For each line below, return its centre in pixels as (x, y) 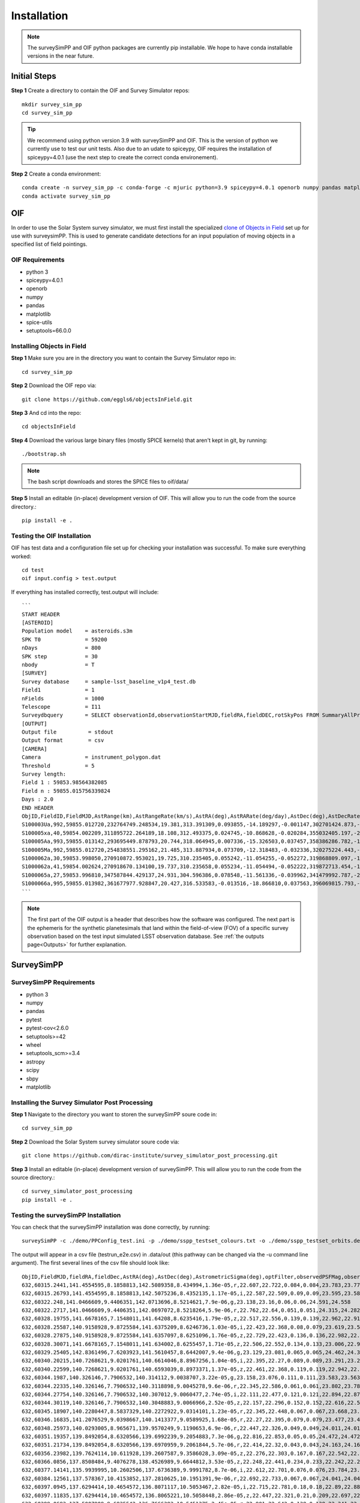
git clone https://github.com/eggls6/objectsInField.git (107, 399)
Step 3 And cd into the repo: (46, 413)
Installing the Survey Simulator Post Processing (82, 1102)
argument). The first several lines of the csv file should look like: (90, 1263)
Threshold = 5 (58, 766)
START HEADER (41, 614)
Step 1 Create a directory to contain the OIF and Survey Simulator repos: (100, 91)
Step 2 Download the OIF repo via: (54, 385)
